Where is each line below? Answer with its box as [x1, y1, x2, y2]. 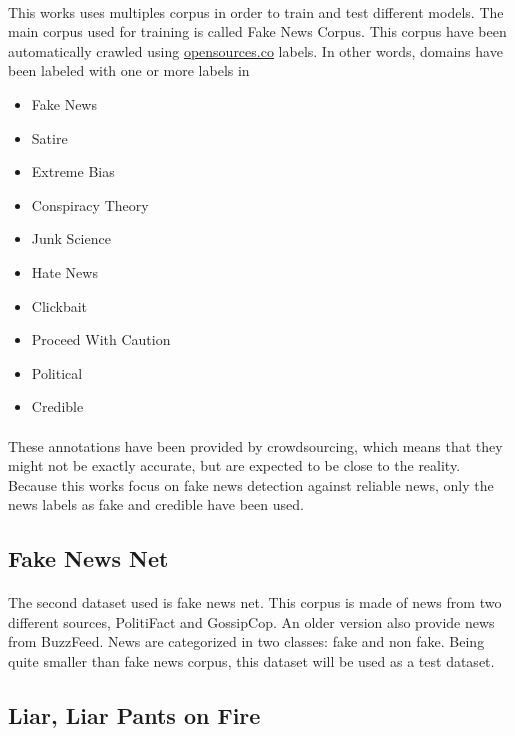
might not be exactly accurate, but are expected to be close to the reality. [8, 455, 461, 476]
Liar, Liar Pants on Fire [8, 700, 261, 731]
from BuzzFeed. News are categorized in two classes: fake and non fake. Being [8, 631, 485, 652]
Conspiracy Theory [31, 194, 149, 215]
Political [31, 362, 83, 383]
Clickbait [31, 295, 88, 316]
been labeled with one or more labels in [8, 60, 250, 81]
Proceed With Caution [31, 329, 171, 350]
